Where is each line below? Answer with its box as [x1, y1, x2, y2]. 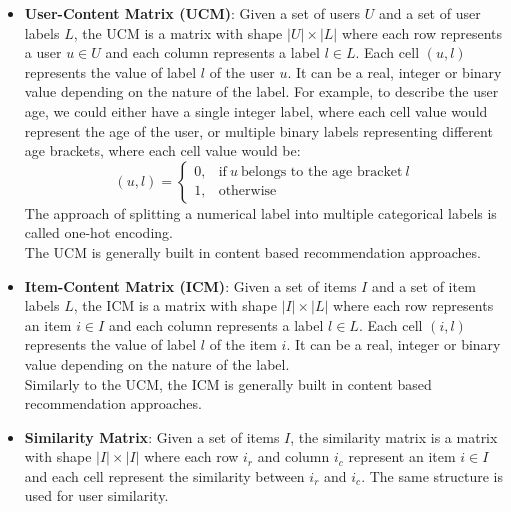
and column [257, 446, 330, 467]
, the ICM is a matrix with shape [73, 295, 277, 316]
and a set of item [371, 275, 476, 296]
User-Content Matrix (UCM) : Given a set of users [24, 3, 361, 23]
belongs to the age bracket [241, 165, 403, 180]
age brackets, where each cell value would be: [24, 140, 301, 161]
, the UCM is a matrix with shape [73, 22, 283, 43]
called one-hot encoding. [24, 222, 173, 243]
